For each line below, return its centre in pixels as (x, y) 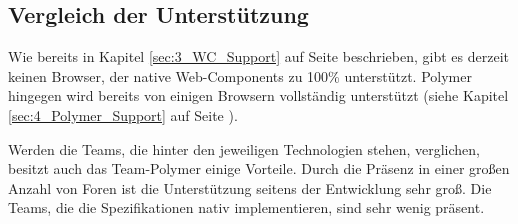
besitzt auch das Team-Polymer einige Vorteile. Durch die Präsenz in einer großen (259, 168)
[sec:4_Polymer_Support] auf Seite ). (123, 114)
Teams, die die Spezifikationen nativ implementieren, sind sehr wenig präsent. (246, 207)
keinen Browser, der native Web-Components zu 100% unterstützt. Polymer (240, 75)
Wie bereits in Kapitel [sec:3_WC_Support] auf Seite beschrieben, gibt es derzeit (258, 56)
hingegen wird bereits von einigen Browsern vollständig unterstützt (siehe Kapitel (258, 95)
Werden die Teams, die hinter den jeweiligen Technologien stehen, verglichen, (244, 148)
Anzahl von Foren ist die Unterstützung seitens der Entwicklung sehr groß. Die (250, 187)
